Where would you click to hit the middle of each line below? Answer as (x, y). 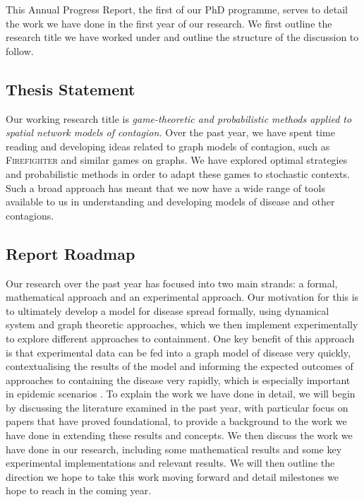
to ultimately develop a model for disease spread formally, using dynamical (168, 310)
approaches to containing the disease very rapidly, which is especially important (178, 380)
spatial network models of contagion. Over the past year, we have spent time (170, 132)
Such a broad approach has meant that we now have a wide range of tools (165, 187)
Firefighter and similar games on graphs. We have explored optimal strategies (177, 160)
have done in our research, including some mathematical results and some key (174, 449)
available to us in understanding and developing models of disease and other (170, 202)
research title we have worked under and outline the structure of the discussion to (182, 37)
